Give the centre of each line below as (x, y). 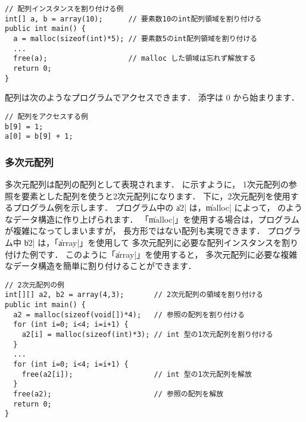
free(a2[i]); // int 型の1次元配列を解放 (137, 374)
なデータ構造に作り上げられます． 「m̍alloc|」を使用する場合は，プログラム (152, 219)
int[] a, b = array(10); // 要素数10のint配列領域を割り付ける (133, 19)
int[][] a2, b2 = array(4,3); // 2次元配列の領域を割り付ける (134, 295)
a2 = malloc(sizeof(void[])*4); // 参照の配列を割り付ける (129, 315)
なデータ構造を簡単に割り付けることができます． (101, 266)
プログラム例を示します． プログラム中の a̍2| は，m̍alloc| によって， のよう (158, 207)
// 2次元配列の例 (35, 285)
